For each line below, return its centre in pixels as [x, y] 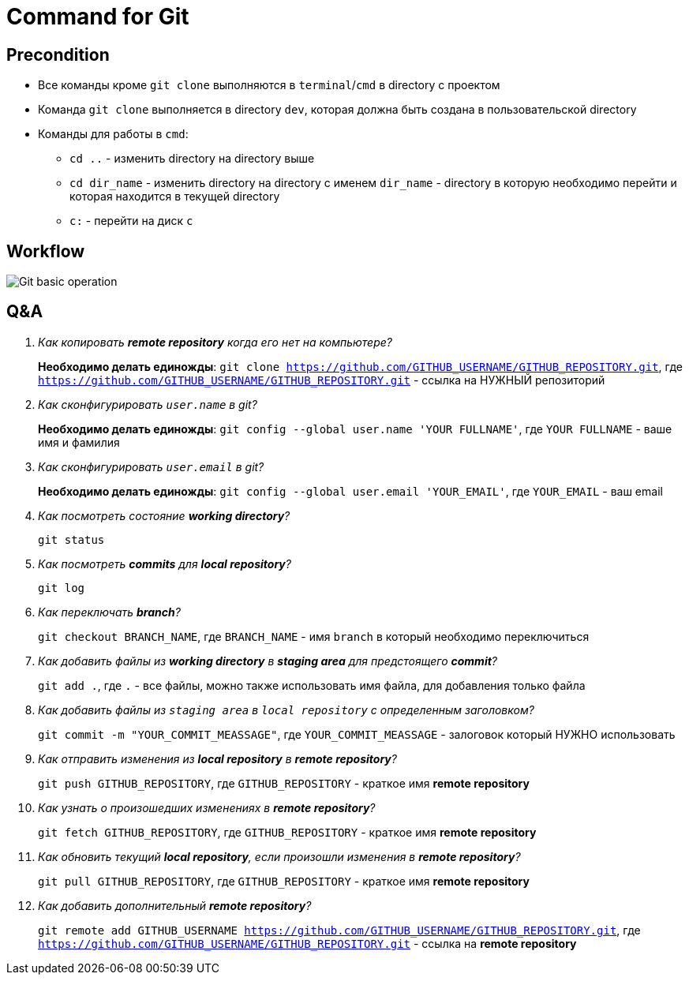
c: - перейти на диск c [131, 221]
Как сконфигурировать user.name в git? [148, 404]
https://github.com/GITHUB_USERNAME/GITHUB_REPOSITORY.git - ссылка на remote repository [307, 943]
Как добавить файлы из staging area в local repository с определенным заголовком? [286, 710]
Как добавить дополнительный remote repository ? [175, 905]
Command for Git [98, 17]
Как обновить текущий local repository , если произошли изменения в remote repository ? [279, 856]
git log [62, 588]
